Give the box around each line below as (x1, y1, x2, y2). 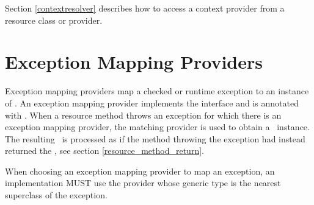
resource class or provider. (5, 13, 103, 26)
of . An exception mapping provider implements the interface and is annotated (5, 96, 299, 109)
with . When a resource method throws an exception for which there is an (5, 108, 282, 121)
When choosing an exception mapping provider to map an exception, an (5, 164, 275, 177)
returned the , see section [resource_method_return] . (5, 144, 204, 157)
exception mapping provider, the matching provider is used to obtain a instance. (5, 120, 310, 133)
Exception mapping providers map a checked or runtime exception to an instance (5, 85, 309, 97)
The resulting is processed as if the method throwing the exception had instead (5, 132, 305, 145)
